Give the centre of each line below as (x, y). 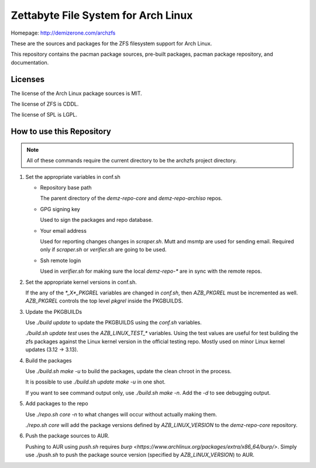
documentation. (30, 62)
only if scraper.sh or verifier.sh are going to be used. (103, 250)
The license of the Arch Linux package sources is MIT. (77, 93)
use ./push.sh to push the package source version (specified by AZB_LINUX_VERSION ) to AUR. (140, 455)
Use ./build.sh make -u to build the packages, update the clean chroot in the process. (128, 371)
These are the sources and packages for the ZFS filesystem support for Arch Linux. (111, 43)
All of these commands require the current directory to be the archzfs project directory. (132, 161)
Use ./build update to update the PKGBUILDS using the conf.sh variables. (114, 323)
